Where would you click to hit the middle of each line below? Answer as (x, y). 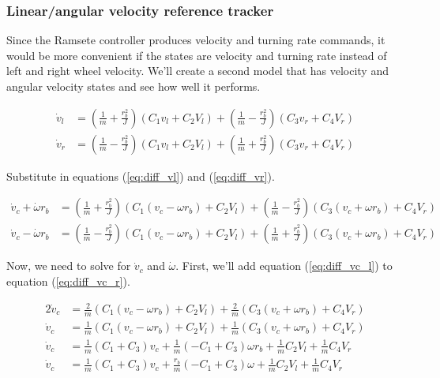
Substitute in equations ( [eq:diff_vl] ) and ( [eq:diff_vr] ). (141, 176)
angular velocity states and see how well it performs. (134, 86)
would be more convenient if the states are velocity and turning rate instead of (197, 55)
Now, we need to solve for (69, 266)
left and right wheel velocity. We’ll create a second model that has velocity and (197, 71)
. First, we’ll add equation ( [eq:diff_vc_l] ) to (284, 266)
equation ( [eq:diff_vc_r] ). (68, 281)
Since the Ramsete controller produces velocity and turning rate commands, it (196, 40)
